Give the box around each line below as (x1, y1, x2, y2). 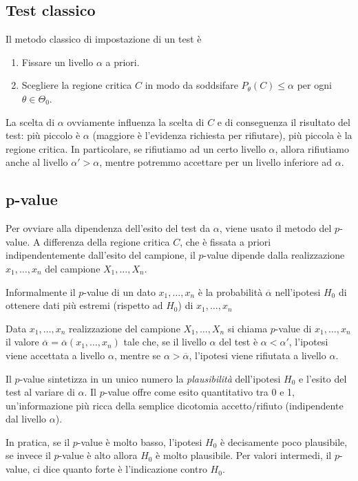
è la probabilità (198, 284, 263, 299)
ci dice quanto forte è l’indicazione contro (33, 462, 207, 476)
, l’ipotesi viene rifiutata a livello (189, 348, 326, 362)
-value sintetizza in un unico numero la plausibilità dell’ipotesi (19, 371, 281, 385)
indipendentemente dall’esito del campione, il (6, 248, 196, 262)
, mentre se (114, 348, 161, 362)
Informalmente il (6, 284, 76, 299)
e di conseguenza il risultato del (217, 114, 350, 129)
